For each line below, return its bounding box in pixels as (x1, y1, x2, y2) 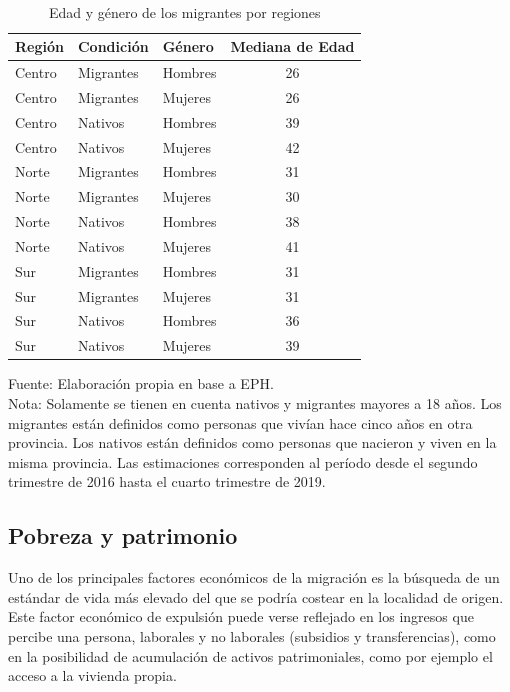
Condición (77, 36, 149, 57)
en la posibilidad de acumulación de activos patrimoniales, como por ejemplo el (8, 645, 493, 666)
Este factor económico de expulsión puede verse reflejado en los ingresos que (8, 606, 474, 627)
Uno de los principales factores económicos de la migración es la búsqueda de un (8, 567, 500, 588)
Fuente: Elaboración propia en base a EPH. (8, 373, 274, 394)
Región (15, 36, 64, 57)
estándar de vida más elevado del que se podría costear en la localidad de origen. (8, 586, 504, 607)
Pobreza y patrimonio (8, 520, 238, 551)
